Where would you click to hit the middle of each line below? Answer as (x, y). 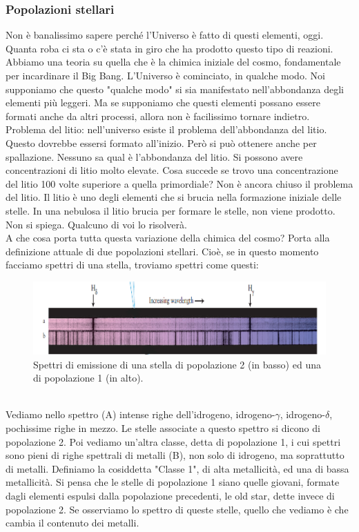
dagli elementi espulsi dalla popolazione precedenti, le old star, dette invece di (170, 495)
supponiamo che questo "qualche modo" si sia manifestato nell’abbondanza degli (175, 89)
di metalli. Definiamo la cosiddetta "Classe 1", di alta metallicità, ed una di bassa (177, 468)
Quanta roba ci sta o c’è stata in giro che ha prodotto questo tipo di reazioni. (169, 48)
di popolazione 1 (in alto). (88, 378)
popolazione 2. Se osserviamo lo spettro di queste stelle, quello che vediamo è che (177, 509)
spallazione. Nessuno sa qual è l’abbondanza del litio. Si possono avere (154, 156)
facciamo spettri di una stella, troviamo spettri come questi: (132, 265)
